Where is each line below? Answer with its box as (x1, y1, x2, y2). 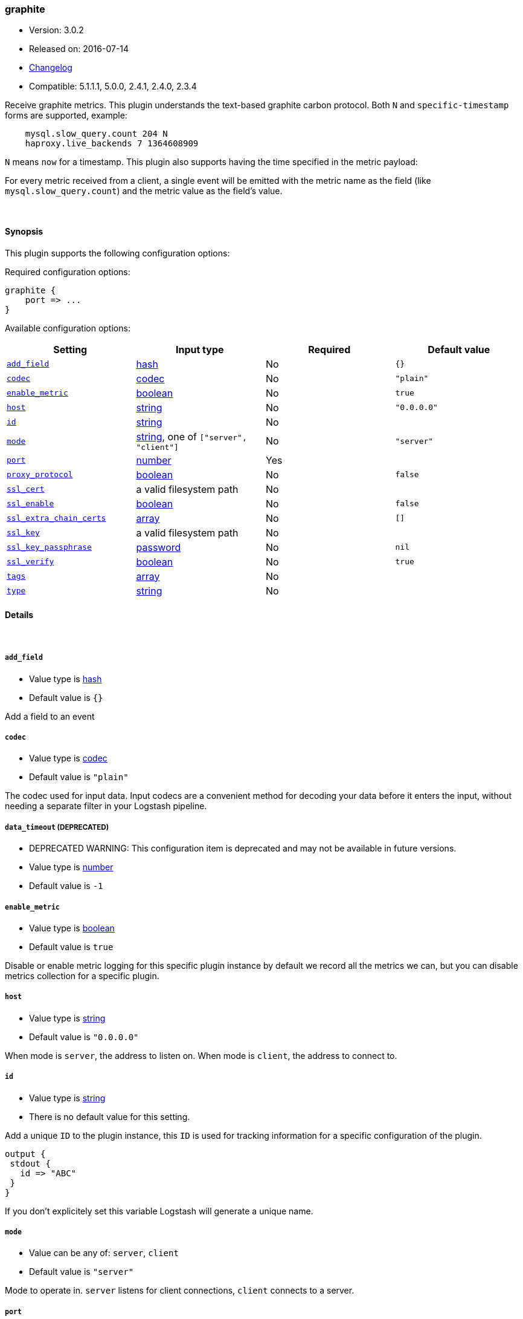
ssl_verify (7, 557, 54, 567)
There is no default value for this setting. (29, 1111, 190, 1122)
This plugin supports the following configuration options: (5, 247, 230, 258)
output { (5, 1148, 46, 1159)
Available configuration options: (5, 322, 130, 333)
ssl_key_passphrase (7, 542, 92, 552)
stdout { (10, 1158, 51, 1168)
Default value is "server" (29, 1266, 134, 1277)
